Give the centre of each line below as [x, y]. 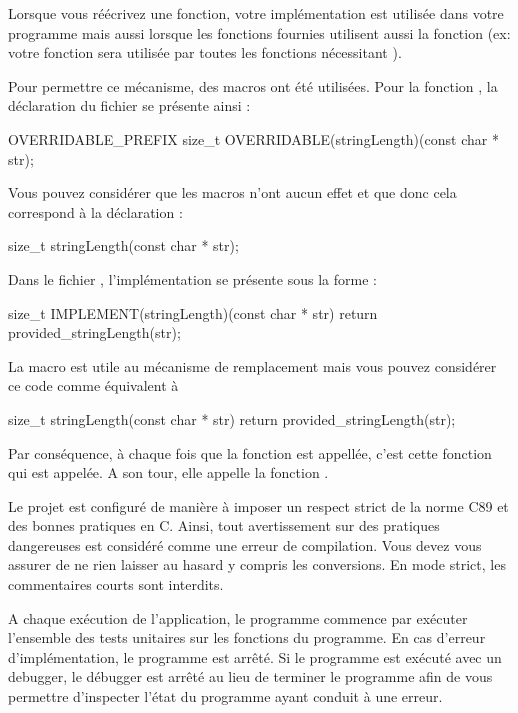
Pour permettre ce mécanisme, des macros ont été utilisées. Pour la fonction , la [253, 85]
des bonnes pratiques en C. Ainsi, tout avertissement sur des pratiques [224, 525]
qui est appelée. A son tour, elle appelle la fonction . [168, 472]
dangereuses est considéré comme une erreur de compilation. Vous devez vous [245, 544]
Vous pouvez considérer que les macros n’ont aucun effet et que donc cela [232, 192]
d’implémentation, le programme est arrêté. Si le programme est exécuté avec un [255, 656]
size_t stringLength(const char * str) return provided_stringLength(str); [232, 418]
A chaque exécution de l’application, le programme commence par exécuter [238, 617]
